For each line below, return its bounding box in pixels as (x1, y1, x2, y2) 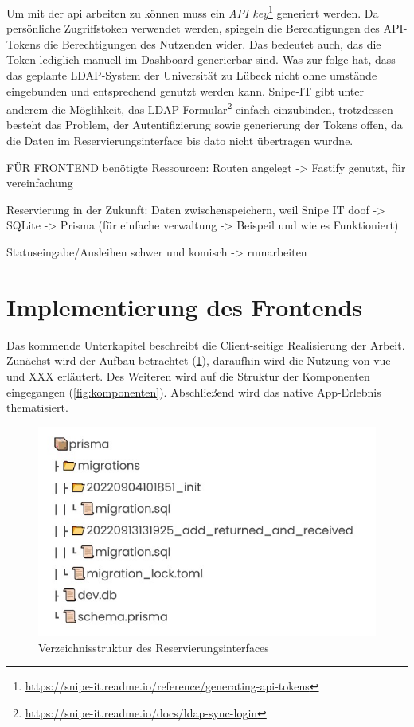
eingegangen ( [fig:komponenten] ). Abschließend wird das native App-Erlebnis (6, 383, 381, 400)
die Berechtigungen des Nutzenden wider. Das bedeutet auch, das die (44, 35, 381, 52)
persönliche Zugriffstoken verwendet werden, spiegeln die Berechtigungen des (6, 20, 380, 37)
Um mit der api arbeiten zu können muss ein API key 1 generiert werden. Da (6, 2, 379, 21)
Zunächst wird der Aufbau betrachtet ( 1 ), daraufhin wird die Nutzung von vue (6, 352, 391, 369)
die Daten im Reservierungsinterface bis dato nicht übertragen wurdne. (6, 132, 353, 149)
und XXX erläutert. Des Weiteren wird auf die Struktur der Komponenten (6, 367, 370, 384)
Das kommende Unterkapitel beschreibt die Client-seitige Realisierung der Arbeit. (6, 336, 405, 353)
